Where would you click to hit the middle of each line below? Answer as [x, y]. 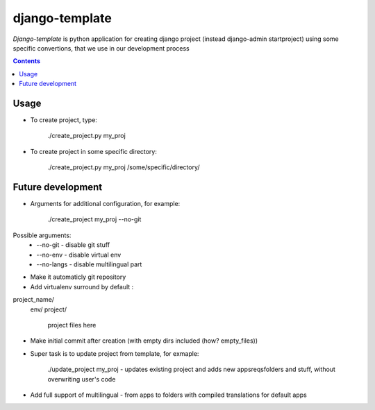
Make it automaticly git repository [78, 277]
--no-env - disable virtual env [79, 255]
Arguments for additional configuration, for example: [105, 204]
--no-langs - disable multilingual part [89, 264]
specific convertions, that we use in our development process [101, 48]
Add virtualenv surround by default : [82, 287]
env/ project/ [49, 309]
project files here [72, 325]
